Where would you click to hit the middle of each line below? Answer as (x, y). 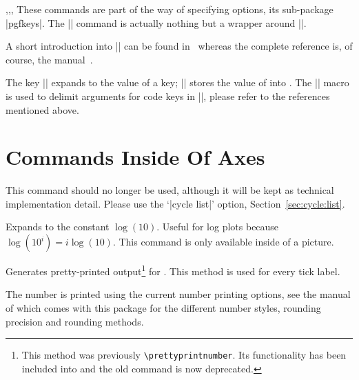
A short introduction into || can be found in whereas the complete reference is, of (179, 46)
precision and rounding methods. (75, 321)
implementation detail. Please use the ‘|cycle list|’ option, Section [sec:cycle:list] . (175, 203)
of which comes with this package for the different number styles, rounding (163, 307)
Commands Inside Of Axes (135, 157)
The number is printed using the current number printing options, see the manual (178, 294)
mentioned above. (42, 109)
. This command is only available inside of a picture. (223, 242)
